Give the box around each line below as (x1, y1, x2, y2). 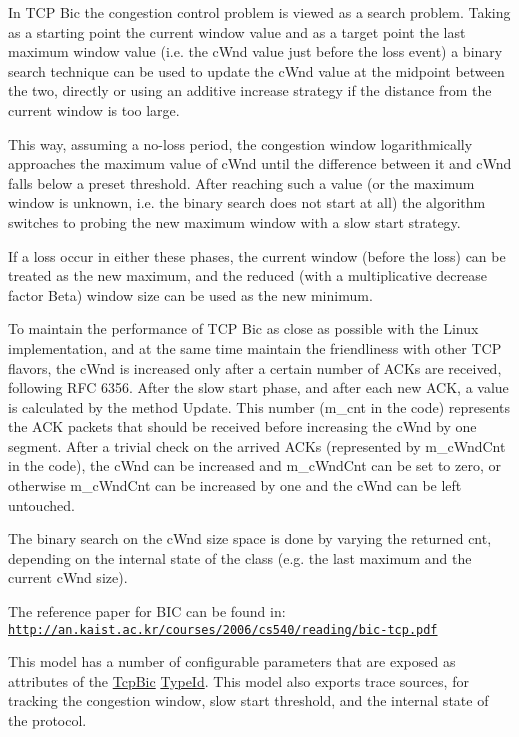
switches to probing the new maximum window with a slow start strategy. (8, 211, 461, 232)
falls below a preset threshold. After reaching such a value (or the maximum (8, 172, 475, 193)
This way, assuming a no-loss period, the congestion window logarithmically (8, 133, 473, 154)
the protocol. (8, 710, 87, 731)
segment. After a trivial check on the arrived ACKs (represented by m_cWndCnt (8, 435, 506, 456)
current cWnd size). (8, 567, 128, 588)
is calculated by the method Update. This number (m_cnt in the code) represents (8, 396, 511, 417)
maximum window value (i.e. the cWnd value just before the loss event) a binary (8, 41, 503, 62)
